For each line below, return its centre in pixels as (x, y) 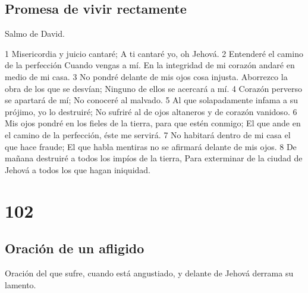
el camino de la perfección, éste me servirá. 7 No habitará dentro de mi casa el (148, 134)
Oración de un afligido (75, 248)
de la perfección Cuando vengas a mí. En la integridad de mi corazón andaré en (150, 65)
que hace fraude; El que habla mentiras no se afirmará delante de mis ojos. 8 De (151, 146)
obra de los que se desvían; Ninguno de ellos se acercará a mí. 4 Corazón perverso (153, 88)
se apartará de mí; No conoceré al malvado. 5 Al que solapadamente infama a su (152, 100)
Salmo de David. (35, 34)
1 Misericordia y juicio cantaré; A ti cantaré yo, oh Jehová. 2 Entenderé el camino (154, 53)
